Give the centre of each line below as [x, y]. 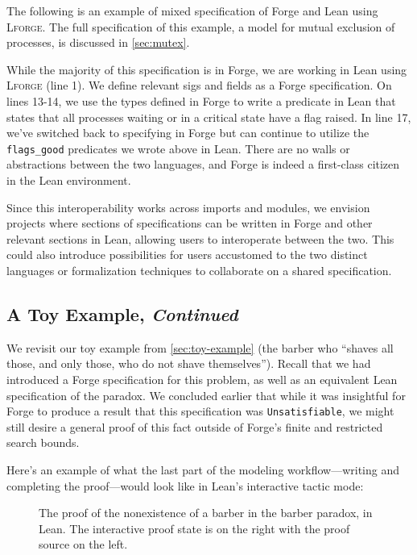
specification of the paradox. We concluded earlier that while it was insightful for [206, 395]
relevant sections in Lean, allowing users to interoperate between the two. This [200, 238]
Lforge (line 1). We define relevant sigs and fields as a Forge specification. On [199, 85]
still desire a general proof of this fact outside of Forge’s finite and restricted [195, 426]
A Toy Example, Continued [122, 313]
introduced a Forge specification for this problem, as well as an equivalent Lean [202, 379]
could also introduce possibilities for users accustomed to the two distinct [187, 255]
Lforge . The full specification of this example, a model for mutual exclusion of [201, 26]
